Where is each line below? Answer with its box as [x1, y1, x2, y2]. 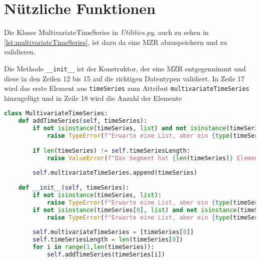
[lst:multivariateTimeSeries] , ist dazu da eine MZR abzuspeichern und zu [4, 36, 227, 47]
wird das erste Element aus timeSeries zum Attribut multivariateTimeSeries [4, 83, 249, 93]
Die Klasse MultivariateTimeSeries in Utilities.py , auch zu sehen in [4, 27, 209, 37]
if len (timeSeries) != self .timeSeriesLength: [32, 147, 190, 154]
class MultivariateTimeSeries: [4, 110, 108, 117]
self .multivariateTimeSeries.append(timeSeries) [32, 169, 197, 177]
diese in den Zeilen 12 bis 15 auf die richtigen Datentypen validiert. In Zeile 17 [4, 73, 245, 83]
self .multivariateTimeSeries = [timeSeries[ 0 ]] [32, 229, 194, 236]
